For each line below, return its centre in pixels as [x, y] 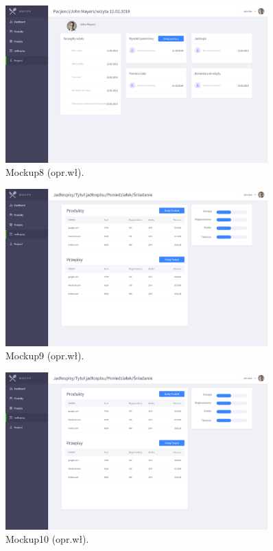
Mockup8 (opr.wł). [45, 172]
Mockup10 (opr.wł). [47, 539]
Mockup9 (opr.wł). [45, 356]
